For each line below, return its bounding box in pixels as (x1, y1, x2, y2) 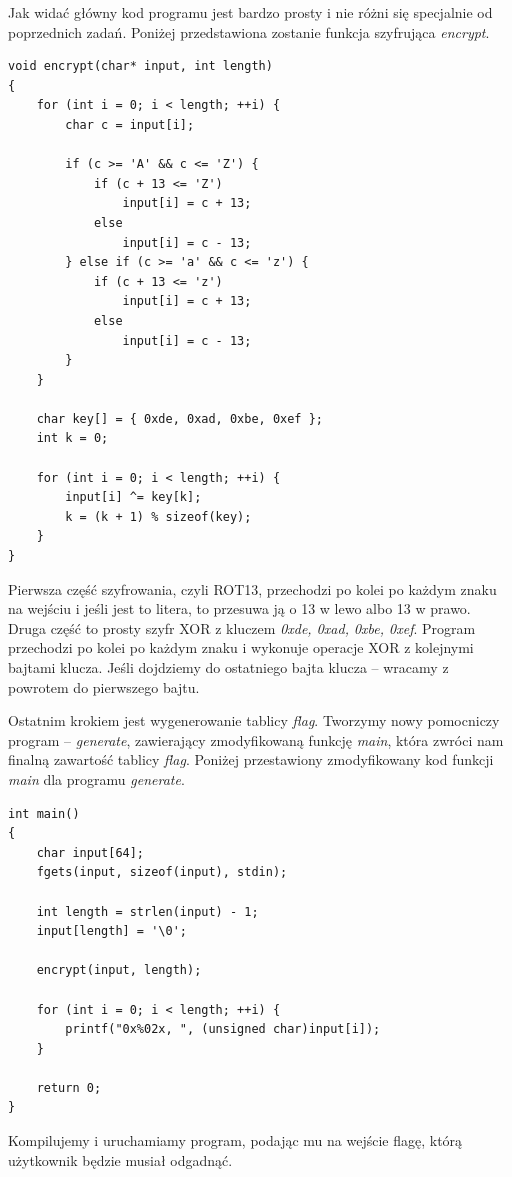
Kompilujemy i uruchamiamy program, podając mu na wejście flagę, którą (8, 1130, 463, 1151)
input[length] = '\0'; (36, 924, 187, 939)
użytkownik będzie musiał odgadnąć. (8, 1149, 233, 1170)
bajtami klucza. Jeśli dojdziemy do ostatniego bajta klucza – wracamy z (8, 657, 449, 677)
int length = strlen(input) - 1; (36, 904, 259, 919)
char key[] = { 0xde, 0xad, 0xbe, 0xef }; (36, 411, 323, 426)
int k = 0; (36, 431, 109, 446)
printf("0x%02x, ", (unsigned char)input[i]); (65, 1022, 381, 1037)
